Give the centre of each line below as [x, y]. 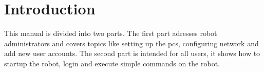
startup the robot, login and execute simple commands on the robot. [112, 63]
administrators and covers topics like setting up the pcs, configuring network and [131, 43]
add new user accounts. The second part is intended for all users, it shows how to [132, 53]
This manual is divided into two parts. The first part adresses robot [111, 33]
